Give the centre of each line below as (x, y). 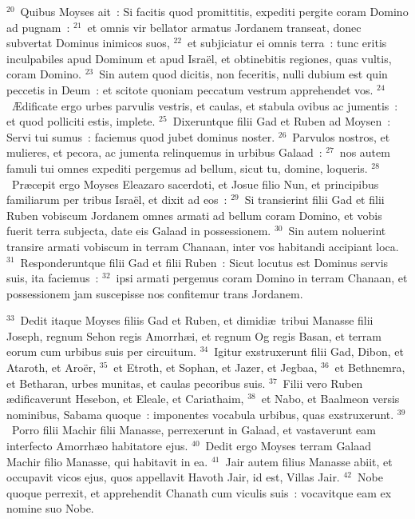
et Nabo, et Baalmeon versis (330, 399)
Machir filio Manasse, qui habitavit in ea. (107, 461)
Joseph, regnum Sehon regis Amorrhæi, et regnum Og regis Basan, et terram (194, 335)
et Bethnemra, (370, 367)
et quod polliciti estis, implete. (81, 121)
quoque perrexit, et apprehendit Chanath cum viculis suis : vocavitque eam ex (199, 492)
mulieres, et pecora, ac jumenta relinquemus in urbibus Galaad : (164, 152)
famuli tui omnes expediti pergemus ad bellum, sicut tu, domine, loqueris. (187, 168)
